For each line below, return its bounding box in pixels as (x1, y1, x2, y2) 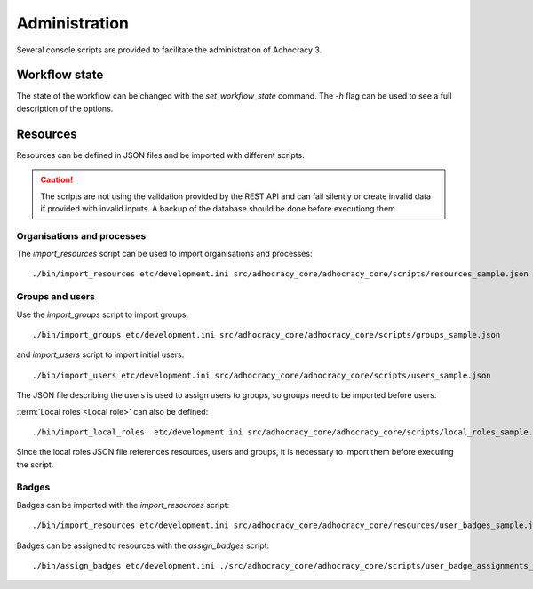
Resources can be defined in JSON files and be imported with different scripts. (16, 149, 306, 160)
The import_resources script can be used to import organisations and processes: (16, 249, 313, 259)
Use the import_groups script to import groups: (16, 309, 189, 320)
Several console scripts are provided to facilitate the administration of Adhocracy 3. (16, 44, 322, 55)
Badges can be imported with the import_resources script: (16, 499, 230, 510)
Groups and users (16, 291, 95, 303)
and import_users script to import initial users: (16, 349, 185, 360)
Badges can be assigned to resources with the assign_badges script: (16, 540, 270, 551)
